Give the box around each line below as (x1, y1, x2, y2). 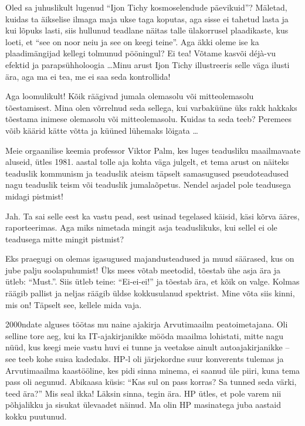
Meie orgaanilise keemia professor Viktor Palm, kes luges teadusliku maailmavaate (5, 144, 301, 156)
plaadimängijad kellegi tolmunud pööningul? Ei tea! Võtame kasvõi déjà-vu (5, 47, 276, 59)
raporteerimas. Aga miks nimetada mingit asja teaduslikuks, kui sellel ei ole (5, 221, 277, 234)
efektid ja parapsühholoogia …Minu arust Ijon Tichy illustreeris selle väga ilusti (5, 58, 290, 70)
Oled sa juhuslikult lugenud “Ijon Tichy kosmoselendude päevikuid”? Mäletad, (5, 1, 287, 13)
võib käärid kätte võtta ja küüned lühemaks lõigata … (5, 124, 198, 136)
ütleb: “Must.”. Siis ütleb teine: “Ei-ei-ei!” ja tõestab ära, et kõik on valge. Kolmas (5, 275, 300, 288)
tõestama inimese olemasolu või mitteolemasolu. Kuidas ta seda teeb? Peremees (5, 113, 292, 125)
